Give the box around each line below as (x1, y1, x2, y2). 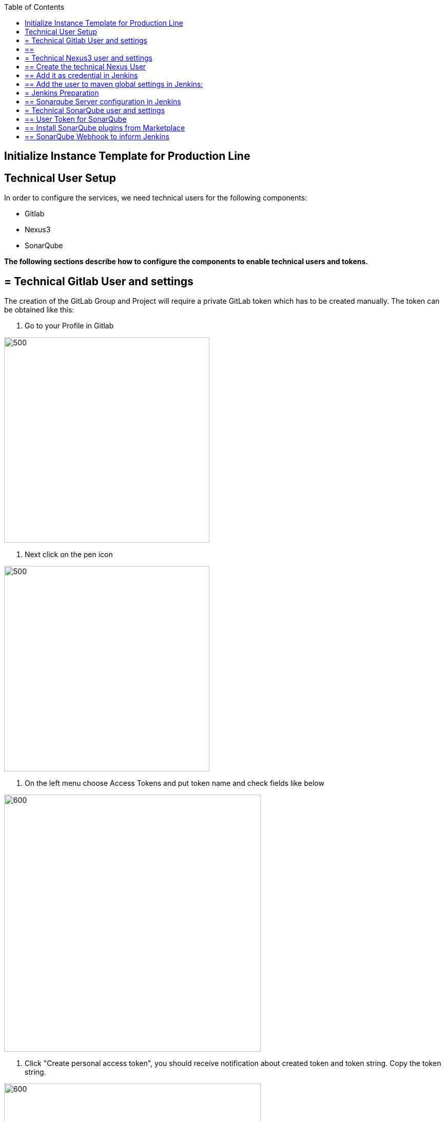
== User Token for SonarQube (25, 115, 127, 123)
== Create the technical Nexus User (25, 62, 146, 71)
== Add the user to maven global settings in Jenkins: (25, 80, 203, 88)
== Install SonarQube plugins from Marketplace (25, 123, 185, 132)
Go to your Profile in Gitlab (25, 321, 114, 330)
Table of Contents (4, 3, 65, 11)
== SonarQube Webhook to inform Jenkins (25, 132, 169, 141)
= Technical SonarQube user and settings (25, 106, 165, 115)
